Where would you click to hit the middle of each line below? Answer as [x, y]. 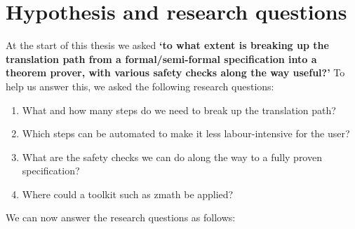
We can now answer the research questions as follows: [121, 217]
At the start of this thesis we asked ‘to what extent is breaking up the [167, 45]
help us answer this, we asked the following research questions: [140, 86]
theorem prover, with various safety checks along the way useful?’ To [175, 72]
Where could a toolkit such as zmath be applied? [128, 194]
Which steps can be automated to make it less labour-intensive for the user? [186, 133]
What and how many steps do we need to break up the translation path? [179, 110]
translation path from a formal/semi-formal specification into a [161, 58]
